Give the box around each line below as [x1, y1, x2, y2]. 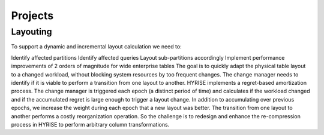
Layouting [11, 26, 52, 37]
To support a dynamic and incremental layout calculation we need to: [11, 43, 182, 50]
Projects [11, 9, 54, 22]
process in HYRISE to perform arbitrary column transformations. [11, 121, 170, 128]
